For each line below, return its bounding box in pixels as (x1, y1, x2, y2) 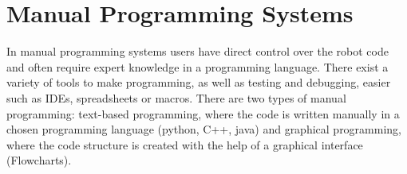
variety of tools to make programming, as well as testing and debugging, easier (6, 74, 391, 91)
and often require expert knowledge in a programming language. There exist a (6, 58, 389, 75)
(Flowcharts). (6, 152, 72, 168)
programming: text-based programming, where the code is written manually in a (6, 105, 400, 122)
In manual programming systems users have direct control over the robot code (6, 43, 389, 60)
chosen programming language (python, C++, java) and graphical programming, (6, 121, 401, 137)
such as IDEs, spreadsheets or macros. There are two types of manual (6, 89, 346, 106)
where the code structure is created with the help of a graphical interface (6, 136, 363, 153)
